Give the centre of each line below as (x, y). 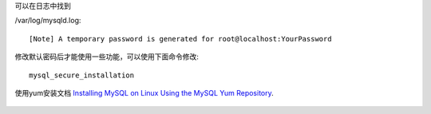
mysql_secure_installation (82, 75)
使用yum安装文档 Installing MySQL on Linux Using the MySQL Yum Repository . (144, 92)
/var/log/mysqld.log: (48, 21)
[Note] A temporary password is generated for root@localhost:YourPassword (180, 39)
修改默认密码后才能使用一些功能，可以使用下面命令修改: (107, 57)
